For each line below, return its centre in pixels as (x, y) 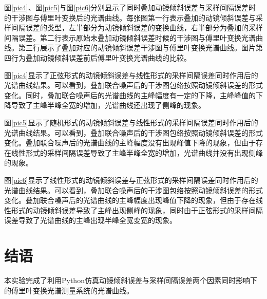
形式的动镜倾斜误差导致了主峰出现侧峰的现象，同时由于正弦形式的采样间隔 (137, 210)
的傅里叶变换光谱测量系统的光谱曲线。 (69, 290)
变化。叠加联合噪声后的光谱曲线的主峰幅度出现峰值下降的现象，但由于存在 (130, 200)
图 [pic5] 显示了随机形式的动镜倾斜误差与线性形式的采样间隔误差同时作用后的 (131, 122)
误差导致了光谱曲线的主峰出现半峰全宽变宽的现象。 (90, 220)
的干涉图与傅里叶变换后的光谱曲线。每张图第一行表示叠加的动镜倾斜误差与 (130, 17)
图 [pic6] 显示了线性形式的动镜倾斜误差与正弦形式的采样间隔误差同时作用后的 (131, 180)
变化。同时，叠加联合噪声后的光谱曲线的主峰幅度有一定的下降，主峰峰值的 (130, 95)
